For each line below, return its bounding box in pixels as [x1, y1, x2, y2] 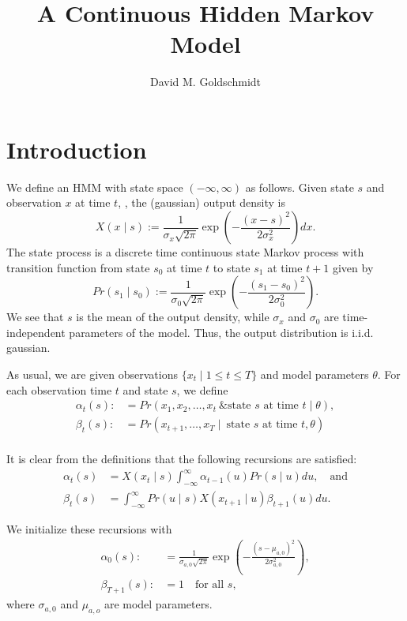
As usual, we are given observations [6, 366, 178, 382]
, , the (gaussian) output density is [118, 194, 286, 211]
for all [194, 579, 224, 591]
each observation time [6, 381, 112, 398]
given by [332, 259, 374, 275]
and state [122, 381, 168, 398]
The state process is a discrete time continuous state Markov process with [6, 244, 364, 260]
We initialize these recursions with [6, 521, 172, 537]
